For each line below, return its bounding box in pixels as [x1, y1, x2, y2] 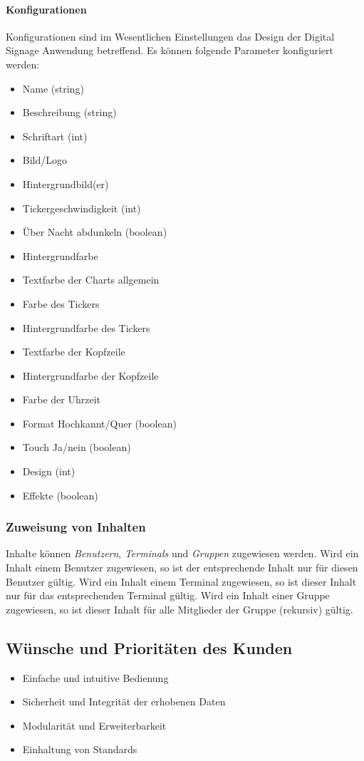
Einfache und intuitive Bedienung [22, 670, 169, 685]
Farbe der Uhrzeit [22, 392, 101, 407]
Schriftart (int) [22, 128, 88, 143]
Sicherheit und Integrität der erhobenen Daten [22, 694, 226, 709]
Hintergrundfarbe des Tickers [22, 320, 150, 335]
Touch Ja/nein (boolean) [22, 440, 131, 455]
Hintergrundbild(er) [22, 176, 109, 191]
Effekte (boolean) [22, 487, 98, 502]
